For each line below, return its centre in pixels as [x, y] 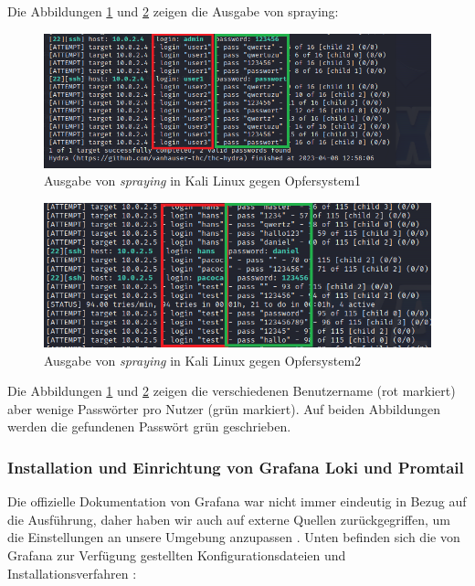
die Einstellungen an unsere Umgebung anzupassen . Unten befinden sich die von [234, 537]
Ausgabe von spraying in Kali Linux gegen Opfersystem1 [203, 181]
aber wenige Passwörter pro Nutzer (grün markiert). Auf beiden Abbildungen [224, 408]
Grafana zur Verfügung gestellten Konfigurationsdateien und [177, 555]
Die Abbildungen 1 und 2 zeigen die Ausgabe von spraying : [173, 11]
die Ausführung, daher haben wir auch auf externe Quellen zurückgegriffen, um [229, 519]
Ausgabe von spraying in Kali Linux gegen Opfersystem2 [203, 360]
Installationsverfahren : [72, 573]
